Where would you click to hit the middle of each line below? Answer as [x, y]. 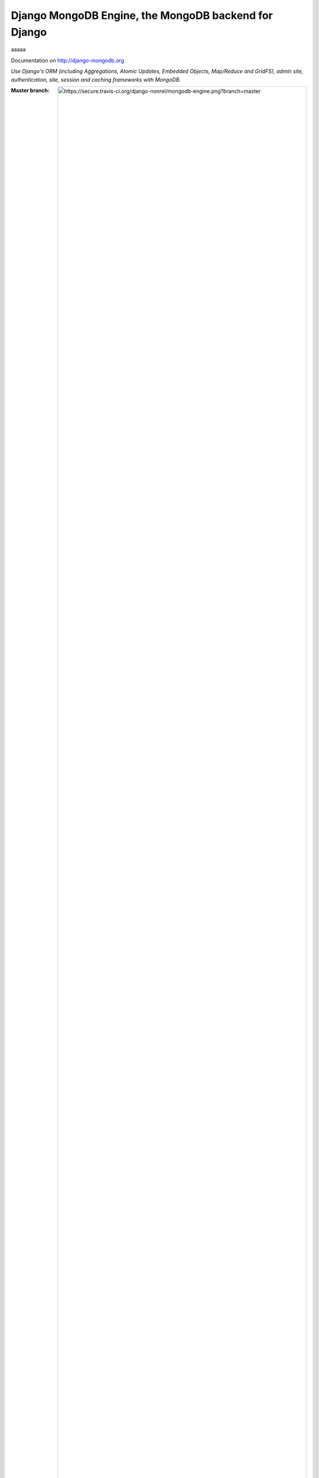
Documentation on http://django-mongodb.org [67, 60]
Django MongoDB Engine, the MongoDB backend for [142, 15]
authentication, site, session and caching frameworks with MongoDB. [96, 79]
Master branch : [30, 90]
